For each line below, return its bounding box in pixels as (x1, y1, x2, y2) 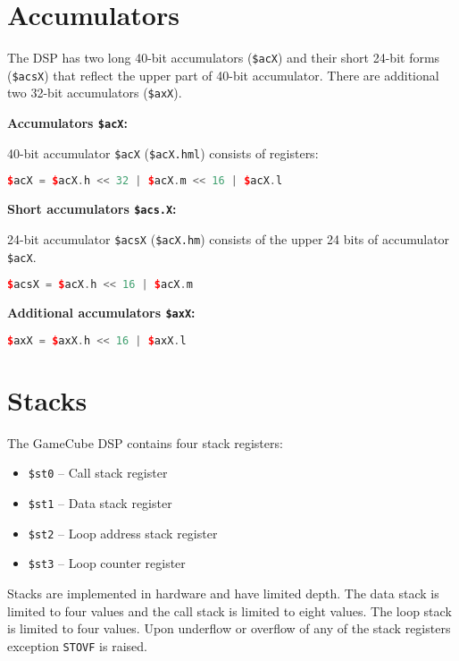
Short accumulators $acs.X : (7, 199, 177, 218)
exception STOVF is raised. (7, 636, 147, 655)
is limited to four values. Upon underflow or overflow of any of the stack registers (7, 619, 451, 638)
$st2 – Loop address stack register (28, 523, 218, 542)
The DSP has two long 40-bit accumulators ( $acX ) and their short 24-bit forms (7, 48, 440, 67)
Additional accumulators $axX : (7, 303, 196, 322)
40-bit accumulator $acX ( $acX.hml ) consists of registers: (7, 143, 319, 162)
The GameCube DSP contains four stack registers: (7, 433, 283, 452)
